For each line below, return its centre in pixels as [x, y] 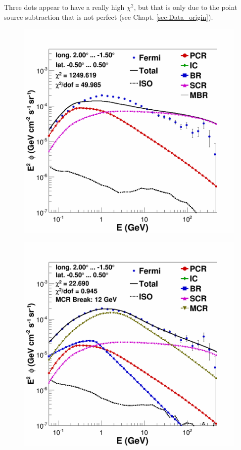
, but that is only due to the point [186, 7]
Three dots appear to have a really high [64, 7]
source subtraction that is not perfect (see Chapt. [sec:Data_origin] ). [109, 17]
